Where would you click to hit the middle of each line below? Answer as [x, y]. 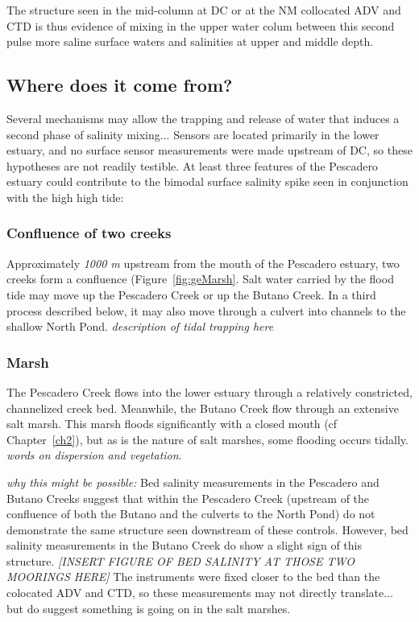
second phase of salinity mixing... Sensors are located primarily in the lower [193, 134]
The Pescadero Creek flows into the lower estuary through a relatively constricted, [209, 391]
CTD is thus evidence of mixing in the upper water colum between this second [201, 25]
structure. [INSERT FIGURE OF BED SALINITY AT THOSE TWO [180, 560]
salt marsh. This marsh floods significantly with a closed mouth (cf [172, 424]
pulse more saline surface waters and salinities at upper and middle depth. [190, 41]
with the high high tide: [65, 197]
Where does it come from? [120, 85]
